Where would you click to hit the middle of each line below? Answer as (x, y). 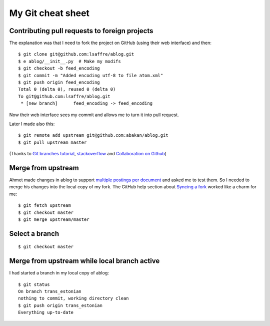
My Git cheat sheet (49, 13)
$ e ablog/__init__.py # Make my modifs (69, 61)
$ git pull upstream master (52, 142)
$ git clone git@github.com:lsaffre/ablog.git (76, 54)
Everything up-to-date (46, 312)
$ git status (34, 284)
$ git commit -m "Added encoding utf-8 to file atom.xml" (91, 75)
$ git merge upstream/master (54, 220)
